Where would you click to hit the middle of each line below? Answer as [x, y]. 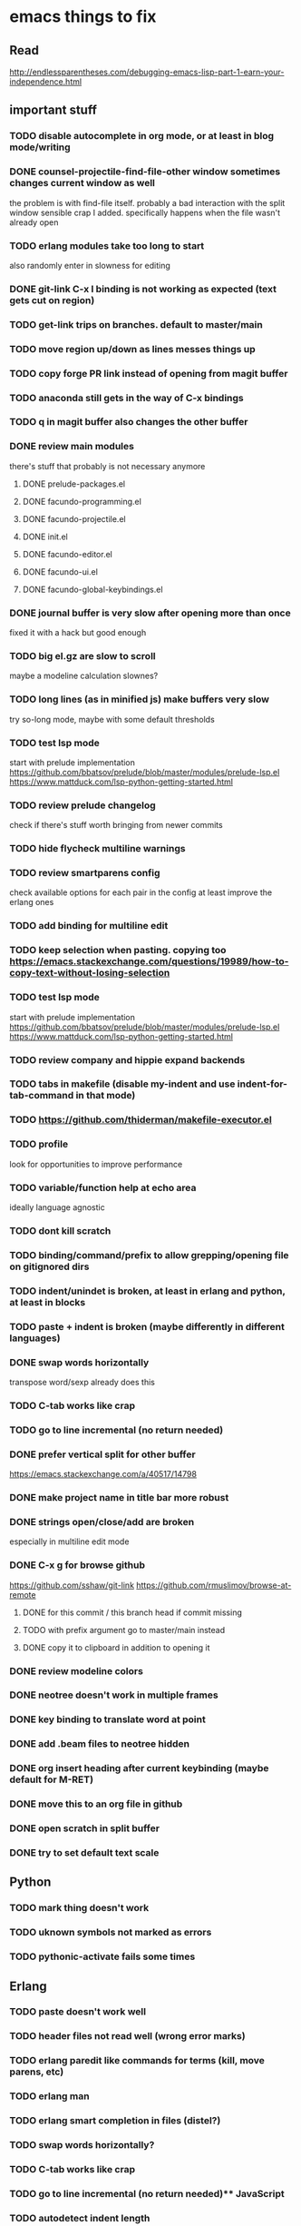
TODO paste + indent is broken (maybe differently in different [147, 1326]
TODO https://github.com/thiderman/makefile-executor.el [141, 1120]
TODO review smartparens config [85, 873]
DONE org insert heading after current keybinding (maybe [139, 1768]
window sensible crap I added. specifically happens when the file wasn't [145, 212]
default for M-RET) [51, 1779]
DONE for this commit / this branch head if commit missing [132, 1612]
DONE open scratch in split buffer [85, 1828]
